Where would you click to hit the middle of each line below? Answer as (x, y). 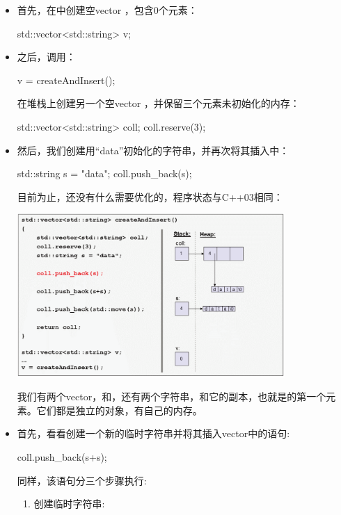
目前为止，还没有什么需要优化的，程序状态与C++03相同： (150, 196)
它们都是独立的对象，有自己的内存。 (119, 410)
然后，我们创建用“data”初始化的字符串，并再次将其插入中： (153, 150)
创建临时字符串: (69, 504)
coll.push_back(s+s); (62, 456)
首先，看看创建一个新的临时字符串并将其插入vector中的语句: (153, 433)
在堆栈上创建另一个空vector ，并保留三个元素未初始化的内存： (158, 103)
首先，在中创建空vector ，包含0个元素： (107, 10)
